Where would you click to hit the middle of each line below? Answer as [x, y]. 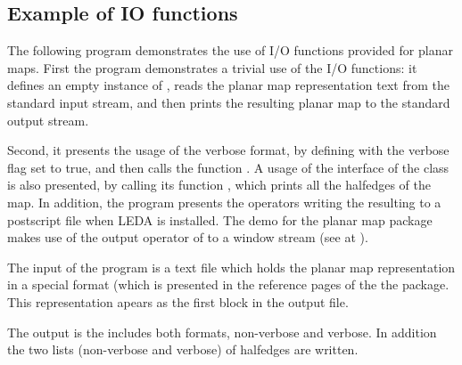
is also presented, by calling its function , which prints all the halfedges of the [219, 185]
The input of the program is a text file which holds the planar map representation [231, 267]
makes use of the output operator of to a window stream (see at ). [188, 237]
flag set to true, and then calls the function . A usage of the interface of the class [228, 167]
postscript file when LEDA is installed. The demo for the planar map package [220, 219]
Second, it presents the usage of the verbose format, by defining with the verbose [228, 150]
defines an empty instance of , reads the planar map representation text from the [228, 85]
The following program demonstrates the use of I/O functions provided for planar [230, 50]
